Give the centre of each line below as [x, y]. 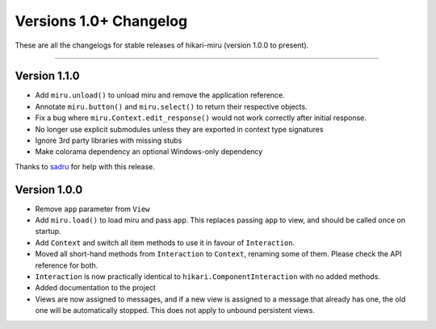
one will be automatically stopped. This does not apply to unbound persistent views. [175, 310]
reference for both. [67, 265]
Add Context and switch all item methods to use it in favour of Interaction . [165, 243]
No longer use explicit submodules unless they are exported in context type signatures [179, 129]
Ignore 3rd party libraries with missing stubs [109, 140]
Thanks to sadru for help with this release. [85, 166]
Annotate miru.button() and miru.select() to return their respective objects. [171, 106]
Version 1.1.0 [47, 76]
